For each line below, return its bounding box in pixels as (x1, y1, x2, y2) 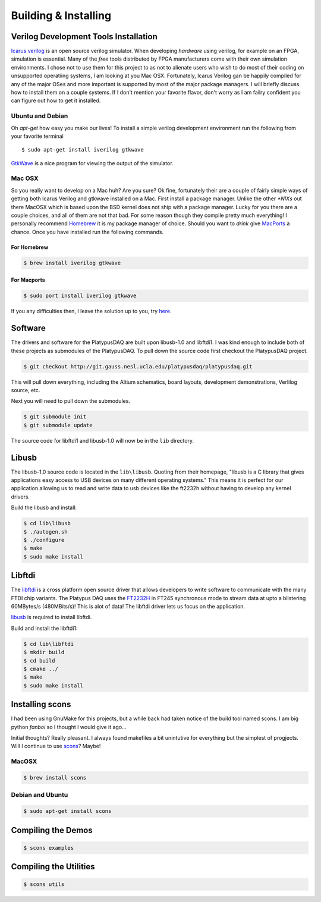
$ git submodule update (23, 422, 93, 428)
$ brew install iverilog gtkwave (23, 259, 121, 266)
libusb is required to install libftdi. (11, 614, 92, 621)
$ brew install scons (23, 774, 87, 781)
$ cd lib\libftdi (23, 641, 74, 647)
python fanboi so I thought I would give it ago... (11, 723, 127, 730)
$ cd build (23, 657, 55, 664)
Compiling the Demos (11, 825, 93, 835)
